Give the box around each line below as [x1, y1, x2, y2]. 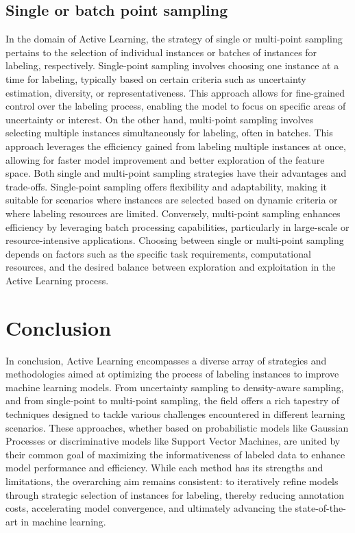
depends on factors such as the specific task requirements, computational [5, 246, 311, 260]
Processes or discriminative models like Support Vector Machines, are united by [5, 434, 341, 448]
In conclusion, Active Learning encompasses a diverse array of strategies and [5, 353, 327, 367]
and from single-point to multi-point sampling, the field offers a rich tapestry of [5, 393, 339, 408]
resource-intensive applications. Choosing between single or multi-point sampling [5, 233, 344, 247]
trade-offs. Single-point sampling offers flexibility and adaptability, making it [5, 179, 327, 193]
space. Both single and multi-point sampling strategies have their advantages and [5, 166, 347, 180]
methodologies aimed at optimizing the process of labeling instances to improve [5, 367, 339, 381]
